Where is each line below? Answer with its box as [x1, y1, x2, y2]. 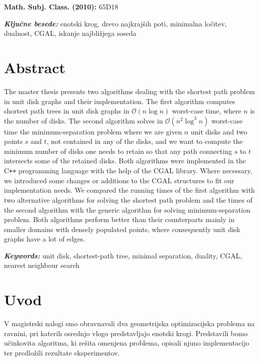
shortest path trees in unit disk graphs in [4, 106, 129, 116]
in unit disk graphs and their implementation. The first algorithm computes [4, 96, 236, 106]
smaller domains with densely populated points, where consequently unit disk [4, 224, 241, 234]
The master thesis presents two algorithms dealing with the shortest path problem [4, 86, 255, 96]
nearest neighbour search [4, 260, 80, 270]
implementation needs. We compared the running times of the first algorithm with [4, 185, 255, 195]
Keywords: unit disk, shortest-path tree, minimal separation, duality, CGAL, [4, 250, 242, 260]
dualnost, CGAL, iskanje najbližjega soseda [4, 28, 136, 38]
